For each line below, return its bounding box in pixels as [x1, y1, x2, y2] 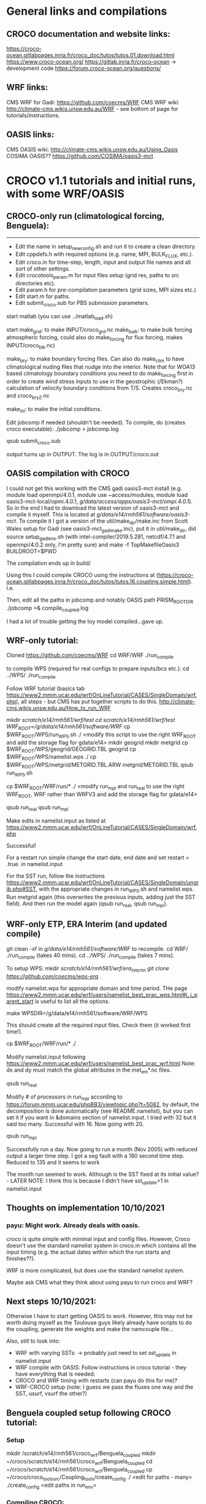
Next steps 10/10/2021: [6, 1296, 97, 1307]
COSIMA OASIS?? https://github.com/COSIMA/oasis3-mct [6, 152, 153, 159]
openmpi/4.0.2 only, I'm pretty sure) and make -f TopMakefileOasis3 [6, 541, 180, 548]
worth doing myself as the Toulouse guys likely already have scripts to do [6, 1319, 192, 1326]
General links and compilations [6, 4, 167, 18]
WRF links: [6, 82, 48, 93]
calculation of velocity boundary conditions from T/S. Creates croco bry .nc [6, 384, 193, 393]
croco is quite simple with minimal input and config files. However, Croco [6, 1235, 191, 1243]
